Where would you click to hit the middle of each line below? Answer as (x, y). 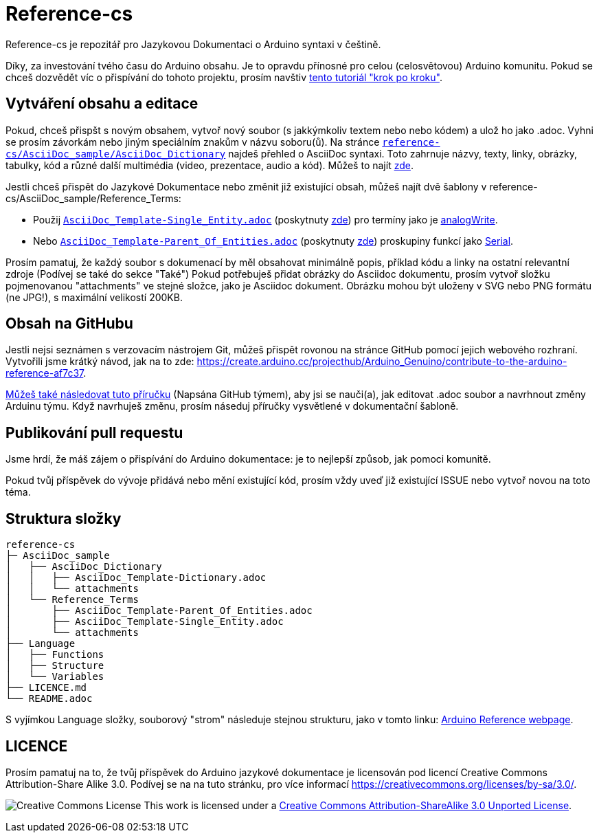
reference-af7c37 (45, 373)
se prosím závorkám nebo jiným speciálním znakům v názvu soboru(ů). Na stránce (193, 142)
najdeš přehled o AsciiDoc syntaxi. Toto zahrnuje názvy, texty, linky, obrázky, (403, 153)
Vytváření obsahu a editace (102, 104)
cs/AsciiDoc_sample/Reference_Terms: (93, 198)
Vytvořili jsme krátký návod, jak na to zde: (100, 362)
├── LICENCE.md (46, 688)
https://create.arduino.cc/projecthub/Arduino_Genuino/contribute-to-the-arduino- (382, 362)
